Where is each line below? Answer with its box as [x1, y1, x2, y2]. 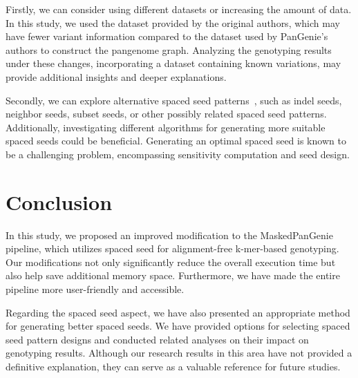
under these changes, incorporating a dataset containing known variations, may [6, 56, 341, 70]
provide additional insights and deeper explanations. [6, 69, 227, 84]
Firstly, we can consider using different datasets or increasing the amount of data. [6, 2, 352, 16]
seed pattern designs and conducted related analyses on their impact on [6, 332, 309, 346]
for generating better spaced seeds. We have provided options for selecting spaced [6, 319, 350, 333]
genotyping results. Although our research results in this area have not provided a [6, 346, 352, 360]
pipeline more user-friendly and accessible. [6, 282, 185, 296]
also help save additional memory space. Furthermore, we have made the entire [6, 268, 340, 283]
